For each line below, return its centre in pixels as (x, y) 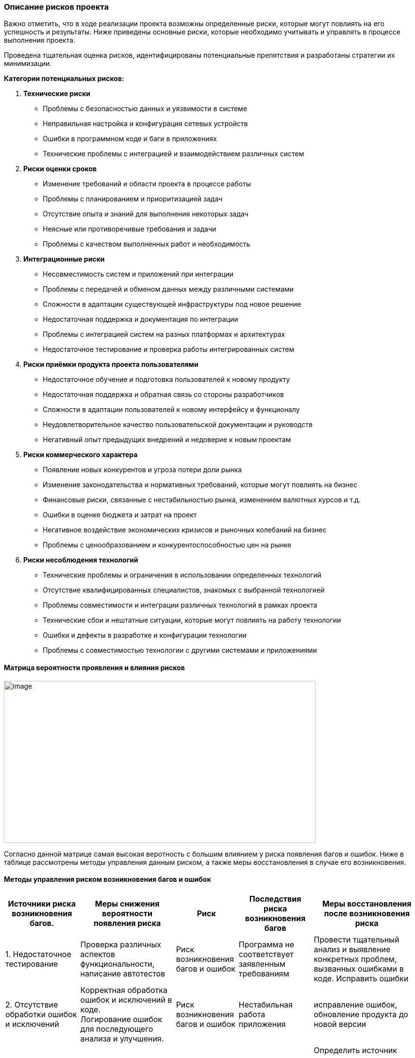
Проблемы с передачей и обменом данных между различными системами (168, 289)
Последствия (275, 899)
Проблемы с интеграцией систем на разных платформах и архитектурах (164, 334)
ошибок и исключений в (126, 1000)
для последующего (117, 1029)
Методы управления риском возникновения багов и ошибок (108, 879)
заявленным (262, 964)
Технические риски (57, 94)
